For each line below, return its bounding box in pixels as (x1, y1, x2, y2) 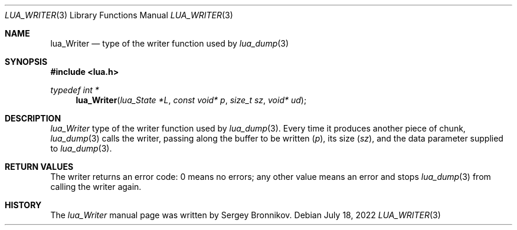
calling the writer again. (50, 182, 142, 192)
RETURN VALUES (5, 162, 74, 172)
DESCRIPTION (5, 113, 61, 123)
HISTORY (5, 200, 42, 210)
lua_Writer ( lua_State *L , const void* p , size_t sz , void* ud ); (76, 95, 307, 105)
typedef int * (50, 85, 99, 95)
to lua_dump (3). (50, 143, 112, 153)
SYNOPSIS (5, 57, 48, 67)
